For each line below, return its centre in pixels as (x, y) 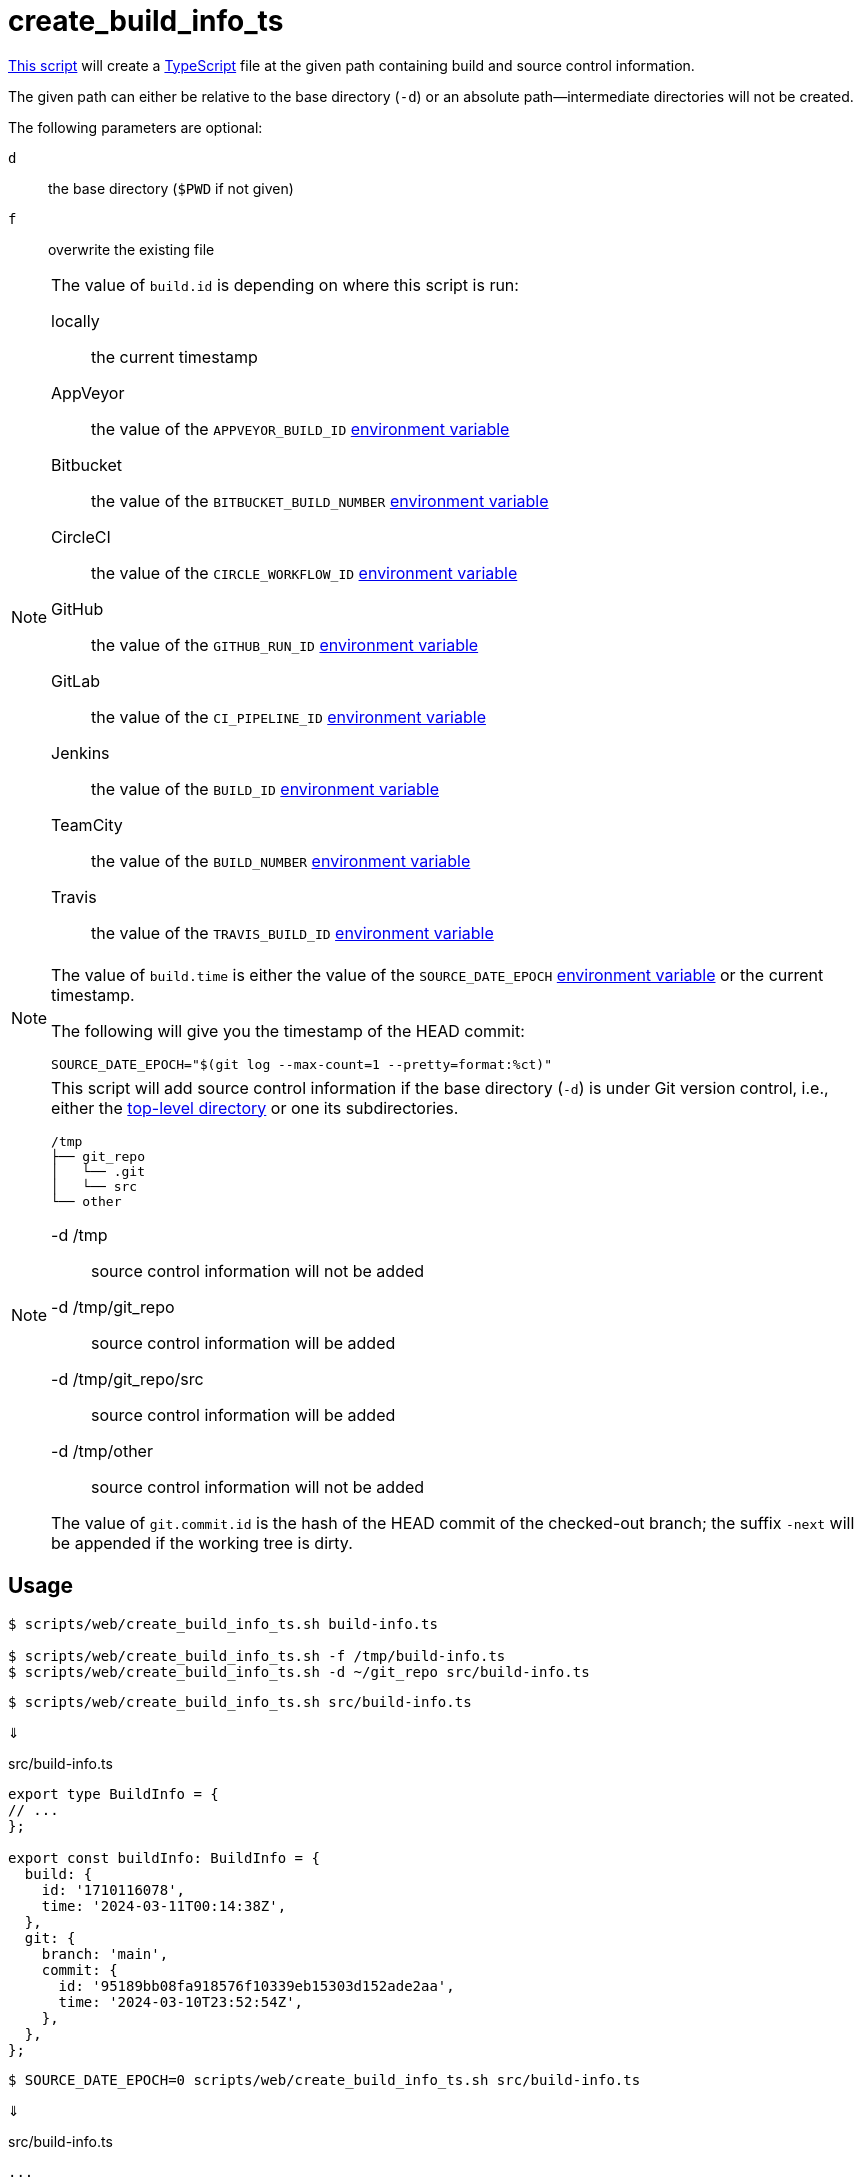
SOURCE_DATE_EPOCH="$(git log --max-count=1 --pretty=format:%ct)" (301, 1064)
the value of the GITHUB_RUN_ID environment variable (285, 644)
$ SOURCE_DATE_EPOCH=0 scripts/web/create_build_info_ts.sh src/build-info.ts (324, 2079)
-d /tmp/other (102, 1450)
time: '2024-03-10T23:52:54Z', (181, 2001)
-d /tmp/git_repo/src (127, 1378)
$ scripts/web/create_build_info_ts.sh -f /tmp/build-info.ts (257, 1655)
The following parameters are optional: (135, 127)
